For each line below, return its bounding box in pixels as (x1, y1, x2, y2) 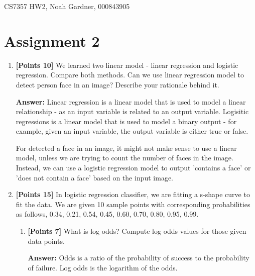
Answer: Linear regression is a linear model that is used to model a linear (16, 96, 246, 107)
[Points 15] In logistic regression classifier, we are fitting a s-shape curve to (16, 189, 250, 200)
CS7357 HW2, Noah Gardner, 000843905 (4, 1, 130, 11)
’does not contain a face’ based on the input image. (16, 172, 174, 182)
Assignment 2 (4, 30, 100, 51)
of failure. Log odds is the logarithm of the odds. (28, 262, 178, 272)
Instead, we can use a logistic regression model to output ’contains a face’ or (16, 162, 251, 173)
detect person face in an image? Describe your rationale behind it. (16, 79, 219, 89)
